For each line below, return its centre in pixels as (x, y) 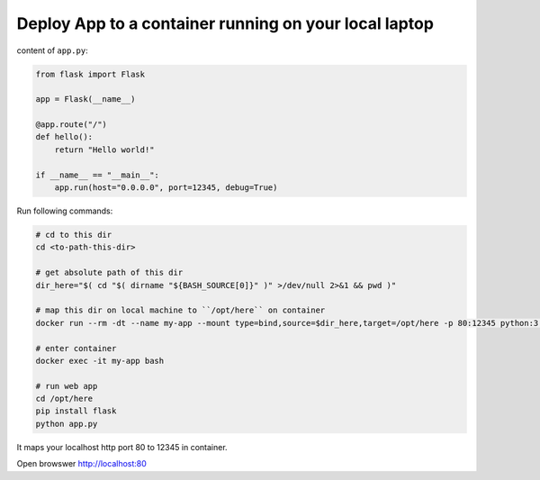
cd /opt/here (64, 399)
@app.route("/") (72, 125)
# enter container (76, 348)
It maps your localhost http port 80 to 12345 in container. (122, 447)
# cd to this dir (74, 235)
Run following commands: (65, 211)
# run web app (67, 386)
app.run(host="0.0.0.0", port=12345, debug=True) (166, 188)
